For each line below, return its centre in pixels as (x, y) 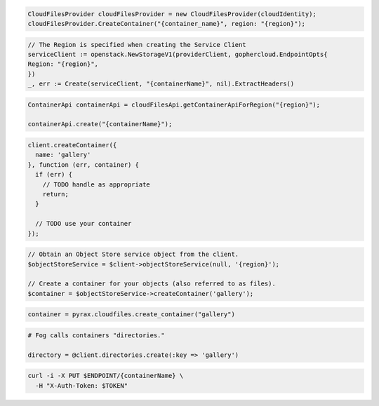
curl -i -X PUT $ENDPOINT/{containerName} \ (106, 376)
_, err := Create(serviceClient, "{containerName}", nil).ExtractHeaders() (161, 84)
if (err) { (54, 175)
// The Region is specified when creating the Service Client (137, 45)
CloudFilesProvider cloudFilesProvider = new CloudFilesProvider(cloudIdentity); (172, 14)
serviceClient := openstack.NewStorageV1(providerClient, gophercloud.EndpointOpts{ (178, 54)
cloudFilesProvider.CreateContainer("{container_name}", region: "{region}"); (166, 23)
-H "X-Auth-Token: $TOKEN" (82, 385)
